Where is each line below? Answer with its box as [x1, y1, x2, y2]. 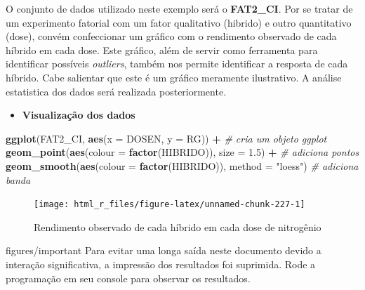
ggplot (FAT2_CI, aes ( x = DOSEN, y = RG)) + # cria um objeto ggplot [6, 131, 327, 145]
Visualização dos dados [22, 107, 135, 122]
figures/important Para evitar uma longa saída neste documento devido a [6, 243, 321, 258]
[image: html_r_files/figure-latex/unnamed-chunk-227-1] [34, 199, 305, 210]
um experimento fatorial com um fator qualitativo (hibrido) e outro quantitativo [6, 15, 352, 29]
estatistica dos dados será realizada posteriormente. [6, 84, 227, 98]
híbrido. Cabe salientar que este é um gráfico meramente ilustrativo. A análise [6, 70, 342, 84]
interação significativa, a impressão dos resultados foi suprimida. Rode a [6, 256, 316, 271]
